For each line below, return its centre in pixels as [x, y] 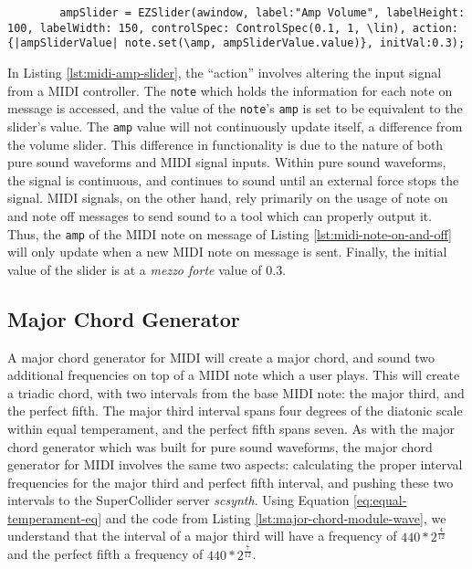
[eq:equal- [380, 500]
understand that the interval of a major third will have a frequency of [202, 536]
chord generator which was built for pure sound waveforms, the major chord [220, 446]
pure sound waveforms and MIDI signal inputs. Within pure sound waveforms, [227, 162]
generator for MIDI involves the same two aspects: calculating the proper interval [235, 464]
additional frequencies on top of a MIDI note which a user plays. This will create [234, 375]
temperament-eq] [55, 517]
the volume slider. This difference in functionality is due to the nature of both [226, 144]
